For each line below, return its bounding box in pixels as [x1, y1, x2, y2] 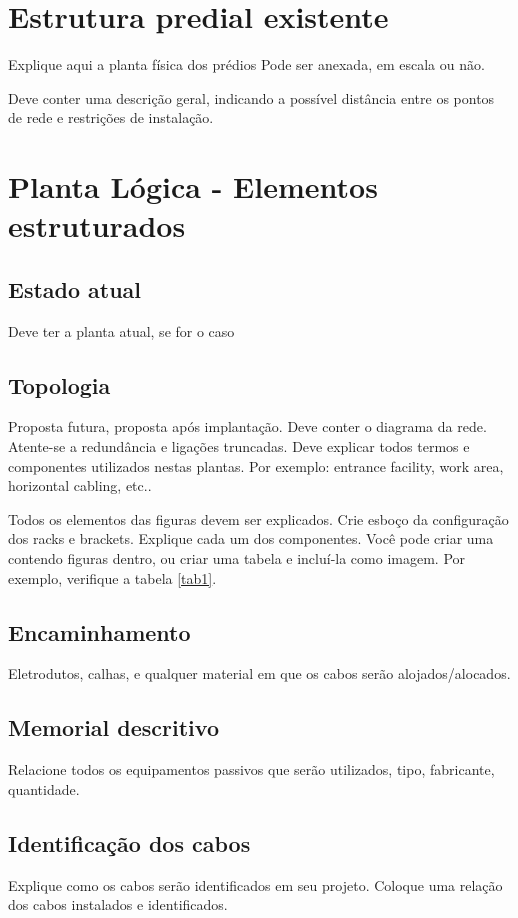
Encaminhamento [8, 616, 191, 647]
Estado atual [8, 273, 142, 304]
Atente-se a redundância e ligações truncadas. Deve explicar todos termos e [8, 436, 470, 457]
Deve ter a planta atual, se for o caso [8, 320, 235, 341]
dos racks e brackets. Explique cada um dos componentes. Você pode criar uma [8, 528, 494, 549]
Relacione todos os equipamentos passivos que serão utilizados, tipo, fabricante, [8, 759, 495, 780]
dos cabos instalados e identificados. [8, 894, 228, 915]
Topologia [8, 369, 111, 400]
